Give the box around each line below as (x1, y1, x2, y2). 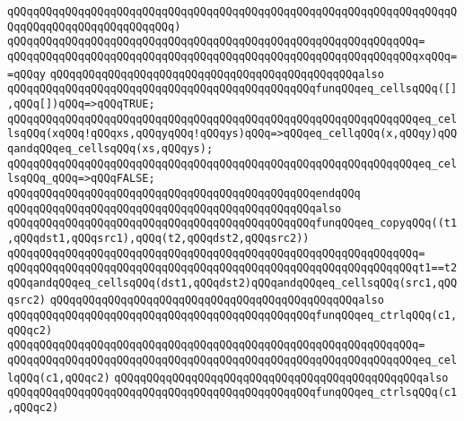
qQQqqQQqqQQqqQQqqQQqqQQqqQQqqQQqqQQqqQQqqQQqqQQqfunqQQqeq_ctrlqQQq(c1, (7, 309, 458, 322)
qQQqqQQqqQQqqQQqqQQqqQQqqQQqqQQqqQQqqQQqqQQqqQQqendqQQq (7, 186, 361, 200)
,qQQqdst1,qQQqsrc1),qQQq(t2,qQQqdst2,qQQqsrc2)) (7, 231, 310, 245)
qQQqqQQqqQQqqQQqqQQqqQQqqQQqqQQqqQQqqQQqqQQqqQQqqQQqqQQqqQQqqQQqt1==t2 (7, 262, 458, 275)
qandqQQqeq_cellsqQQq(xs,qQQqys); (7, 142, 214, 155)
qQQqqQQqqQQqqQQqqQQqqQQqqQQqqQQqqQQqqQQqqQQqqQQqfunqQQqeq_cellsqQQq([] (7, 82, 458, 96)
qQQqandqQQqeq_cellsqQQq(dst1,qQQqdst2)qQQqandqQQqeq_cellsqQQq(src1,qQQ (7, 276, 458, 289)
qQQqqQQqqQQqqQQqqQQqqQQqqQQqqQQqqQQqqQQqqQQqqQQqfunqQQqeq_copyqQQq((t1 (7, 217, 458, 230)
